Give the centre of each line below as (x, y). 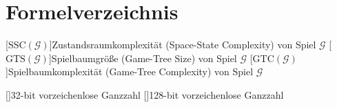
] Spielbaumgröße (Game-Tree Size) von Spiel (143, 58)
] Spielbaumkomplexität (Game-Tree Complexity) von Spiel (130, 71)
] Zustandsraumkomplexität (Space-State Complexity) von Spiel (183, 45)
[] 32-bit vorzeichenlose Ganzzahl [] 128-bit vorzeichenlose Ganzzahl (145, 94)
